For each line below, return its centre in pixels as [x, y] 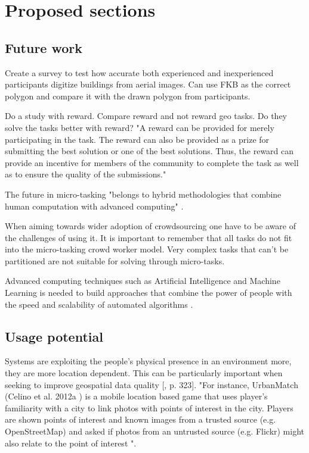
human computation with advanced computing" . [94, 206]
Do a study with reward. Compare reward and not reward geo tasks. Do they [146, 116]
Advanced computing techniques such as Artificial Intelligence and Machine [143, 281]
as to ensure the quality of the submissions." [86, 174]
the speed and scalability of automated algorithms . [99, 304]
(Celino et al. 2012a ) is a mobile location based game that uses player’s [136, 396]
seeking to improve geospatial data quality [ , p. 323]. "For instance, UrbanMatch [152, 384]
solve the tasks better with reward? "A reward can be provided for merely [140, 127]
